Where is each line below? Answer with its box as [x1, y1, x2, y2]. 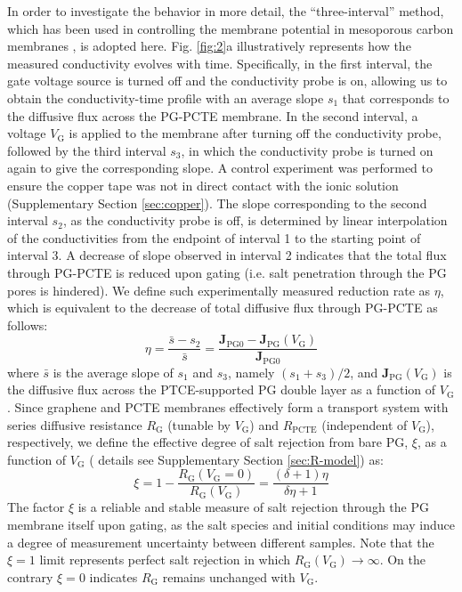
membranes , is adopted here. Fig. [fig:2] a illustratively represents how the [7, 36, 411, 55]
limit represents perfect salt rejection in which [39, 550, 290, 569]
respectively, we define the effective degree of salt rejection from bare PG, [7, 433, 409, 451]
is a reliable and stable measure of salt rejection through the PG [77, 498, 429, 516]
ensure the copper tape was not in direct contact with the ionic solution [7, 175, 399, 194]
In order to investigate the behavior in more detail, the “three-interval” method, [7, 2, 444, 20]
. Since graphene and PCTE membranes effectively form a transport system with [7, 397, 449, 416]
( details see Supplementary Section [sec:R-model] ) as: [89, 450, 384, 468]
